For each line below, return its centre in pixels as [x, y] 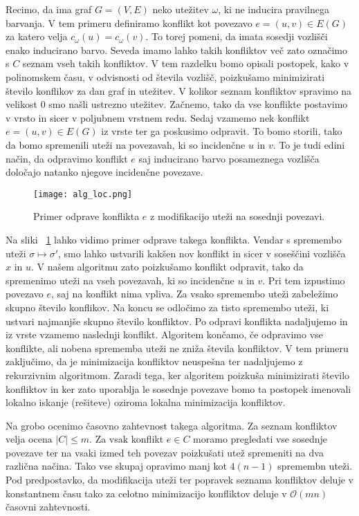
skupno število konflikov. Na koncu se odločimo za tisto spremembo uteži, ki [167, 307]
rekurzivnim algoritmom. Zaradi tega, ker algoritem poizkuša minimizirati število [178, 375]
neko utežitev [181, 9]
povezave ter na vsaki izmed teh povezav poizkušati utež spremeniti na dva [165, 452]
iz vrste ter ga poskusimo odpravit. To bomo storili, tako [222, 131]
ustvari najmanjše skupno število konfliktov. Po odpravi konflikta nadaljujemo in [177, 321]
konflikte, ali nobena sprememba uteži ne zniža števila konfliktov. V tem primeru [177, 348]
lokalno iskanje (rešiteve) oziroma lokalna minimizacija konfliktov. [146, 402]
